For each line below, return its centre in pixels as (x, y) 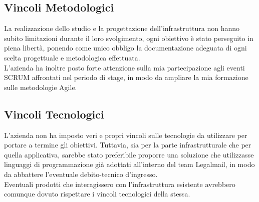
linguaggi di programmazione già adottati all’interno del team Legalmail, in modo (129, 164)
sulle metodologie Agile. (41, 87)
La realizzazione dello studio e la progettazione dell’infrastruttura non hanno (122, 28)
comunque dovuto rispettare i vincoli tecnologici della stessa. (97, 194)
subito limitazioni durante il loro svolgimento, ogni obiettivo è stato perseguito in (129, 38)
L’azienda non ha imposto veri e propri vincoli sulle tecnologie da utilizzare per (126, 135)
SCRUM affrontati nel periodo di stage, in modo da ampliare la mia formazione (126, 77)
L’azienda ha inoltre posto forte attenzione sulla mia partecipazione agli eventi (124, 67)
